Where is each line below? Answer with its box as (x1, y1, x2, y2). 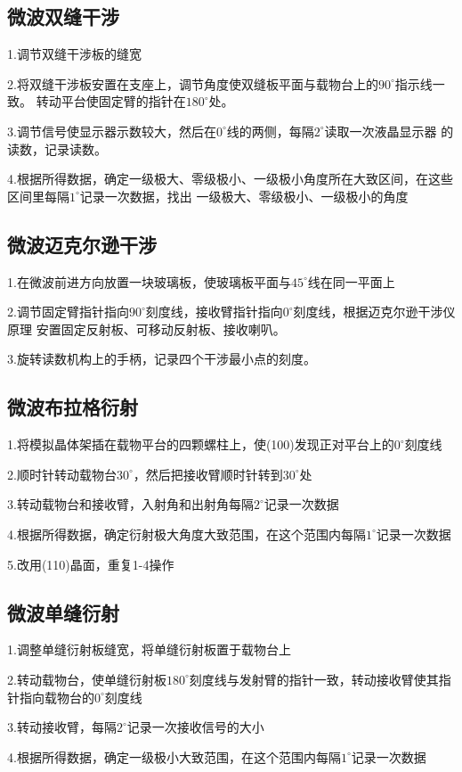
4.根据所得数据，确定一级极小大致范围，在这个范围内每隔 (7, 747, 341, 766)
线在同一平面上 (307, 272, 395, 291)
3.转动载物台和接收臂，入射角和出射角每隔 (7, 495, 254, 513)
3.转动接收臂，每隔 (7, 718, 117, 736)
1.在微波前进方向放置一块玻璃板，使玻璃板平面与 (7, 272, 291, 291)
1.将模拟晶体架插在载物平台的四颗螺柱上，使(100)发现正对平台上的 (7, 435, 394, 454)
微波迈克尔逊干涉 (7, 230, 157, 258)
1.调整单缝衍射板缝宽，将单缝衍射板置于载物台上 (7, 640, 291, 659)
